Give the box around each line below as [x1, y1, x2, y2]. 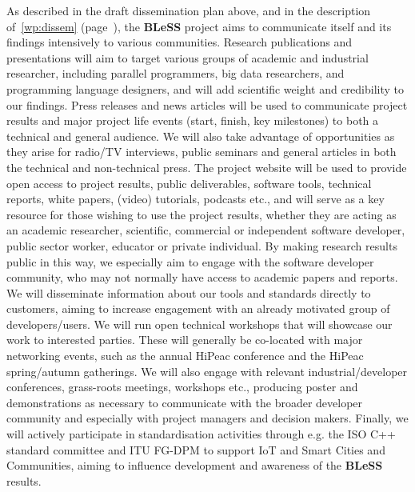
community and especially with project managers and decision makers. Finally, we [6, 410, 409, 426]
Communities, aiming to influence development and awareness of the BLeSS [6, 457, 383, 474]
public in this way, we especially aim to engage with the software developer [6, 253, 374, 270]
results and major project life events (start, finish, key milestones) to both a [6, 112, 379, 129]
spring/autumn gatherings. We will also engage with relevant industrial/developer [6, 362, 408, 379]
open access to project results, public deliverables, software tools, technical [6, 174, 372, 191]
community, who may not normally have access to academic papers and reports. [6, 269, 398, 286]
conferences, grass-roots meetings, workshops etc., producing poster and [6, 378, 358, 395]
